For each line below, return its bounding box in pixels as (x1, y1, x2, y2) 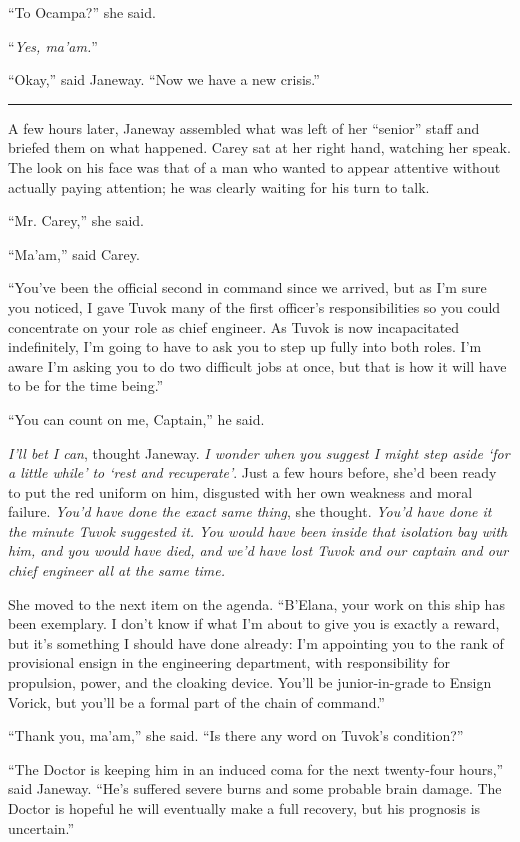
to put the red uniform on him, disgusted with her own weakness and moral (8, 481, 473, 502)
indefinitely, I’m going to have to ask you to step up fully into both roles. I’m (8, 336, 482, 357)
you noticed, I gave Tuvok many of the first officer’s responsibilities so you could (8, 296, 501, 317)
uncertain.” (8, 817, 75, 838)
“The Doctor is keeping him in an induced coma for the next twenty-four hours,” (8, 758, 504, 779)
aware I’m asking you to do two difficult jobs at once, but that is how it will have (8, 355, 507, 376)
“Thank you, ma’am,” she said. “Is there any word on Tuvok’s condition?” (8, 725, 464, 746)
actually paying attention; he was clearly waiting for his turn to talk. (8, 176, 430, 197)
